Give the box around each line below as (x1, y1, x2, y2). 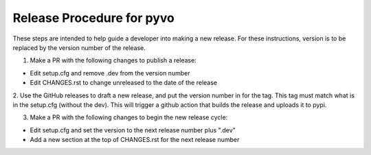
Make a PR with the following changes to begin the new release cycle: (30, 113, 228, 121)
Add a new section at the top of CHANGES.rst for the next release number (30, 136, 240, 144)
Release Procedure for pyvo (12, 10, 175, 25)
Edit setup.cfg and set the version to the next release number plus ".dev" (30, 126, 236, 134)
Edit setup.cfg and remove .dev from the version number (30, 69, 190, 77)
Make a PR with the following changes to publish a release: (30, 56, 197, 64)
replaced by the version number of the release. (12, 43, 146, 51)
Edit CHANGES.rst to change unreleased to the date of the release (30, 79, 218, 87)
